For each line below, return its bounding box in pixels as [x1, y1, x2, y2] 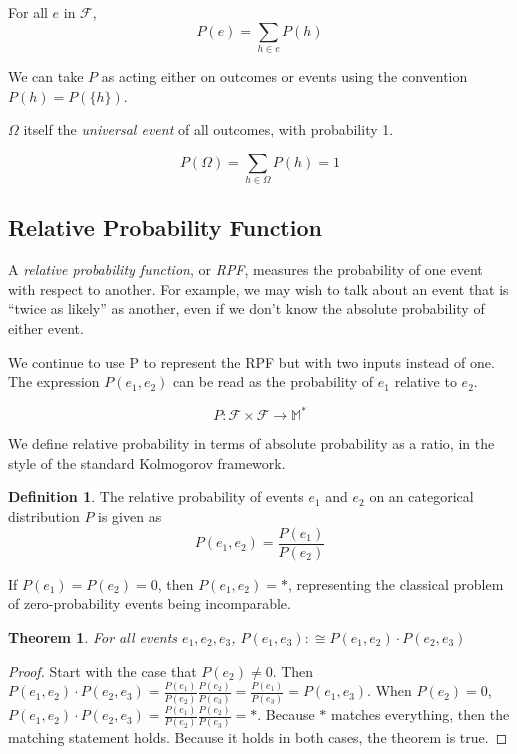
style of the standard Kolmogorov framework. [8, 452, 286, 473]
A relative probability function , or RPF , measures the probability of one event [8, 259, 483, 280]
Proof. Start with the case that [8, 660, 197, 681]
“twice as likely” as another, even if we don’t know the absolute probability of [8, 298, 485, 319]
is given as [98, 506, 162, 527]
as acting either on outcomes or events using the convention [101, 65, 468, 86]
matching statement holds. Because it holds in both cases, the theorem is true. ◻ [8, 727, 508, 748]
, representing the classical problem [287, 573, 504, 594]
